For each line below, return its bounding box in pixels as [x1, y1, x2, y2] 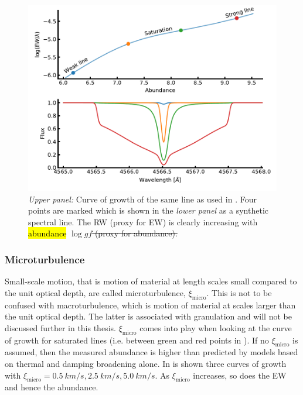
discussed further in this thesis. [5, 321, 116, 334]
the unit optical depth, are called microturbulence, [5, 286, 186, 298]
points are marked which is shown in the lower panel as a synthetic [28, 204, 268, 217]
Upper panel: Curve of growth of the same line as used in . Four [28, 193, 257, 205]
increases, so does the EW [193, 369, 287, 381]
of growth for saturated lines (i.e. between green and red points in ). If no [5, 334, 269, 346]
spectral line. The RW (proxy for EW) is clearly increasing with [28, 215, 258, 228]
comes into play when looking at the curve [139, 321, 292, 334]
